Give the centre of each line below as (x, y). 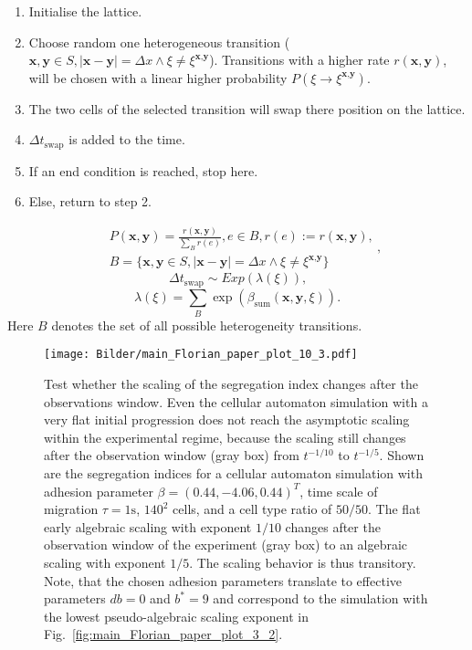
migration (71, 509)
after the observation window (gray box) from (172, 455)
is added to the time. (127, 139)
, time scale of (339, 491)
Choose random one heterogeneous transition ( (159, 42)
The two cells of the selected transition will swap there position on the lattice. (247, 108)
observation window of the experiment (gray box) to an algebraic (226, 545)
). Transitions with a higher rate (299, 60)
